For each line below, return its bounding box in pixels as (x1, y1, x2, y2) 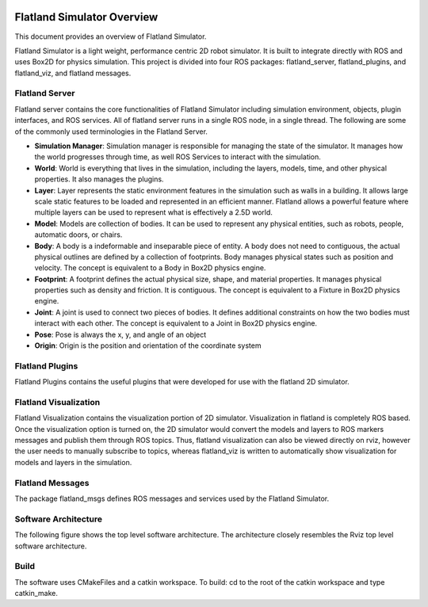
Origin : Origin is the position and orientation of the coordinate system (34, 341, 262, 350)
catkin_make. (14, 589, 59, 598)
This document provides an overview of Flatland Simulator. (14, 32, 207, 41)
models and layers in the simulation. (14, 457, 132, 467)
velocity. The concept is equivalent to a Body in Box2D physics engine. (34, 263, 266, 273)
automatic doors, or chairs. (34, 230, 123, 239)
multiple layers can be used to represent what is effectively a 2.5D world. (34, 208, 273, 217)
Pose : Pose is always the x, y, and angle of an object (34, 330, 207, 339)
